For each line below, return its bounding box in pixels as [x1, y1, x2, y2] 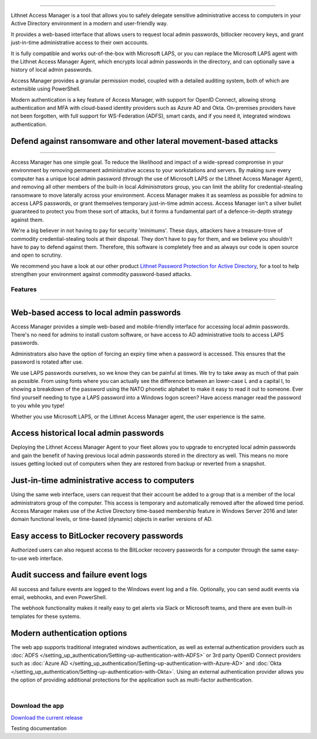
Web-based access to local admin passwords [11, 307, 181, 317]
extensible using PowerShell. [11, 85, 81, 92]
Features [11, 285, 37, 293]
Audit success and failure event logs [11, 570, 147, 580]
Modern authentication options [11, 628, 127, 638]
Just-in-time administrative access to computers [11, 476, 195, 486]
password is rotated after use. [11, 358, 83, 365]
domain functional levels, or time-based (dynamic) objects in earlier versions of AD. [11, 516, 213, 523]
